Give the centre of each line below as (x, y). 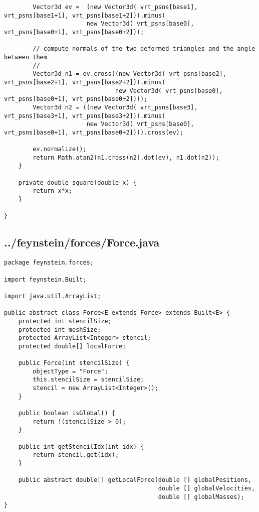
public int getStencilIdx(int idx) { (81, 446)
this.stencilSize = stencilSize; (88, 380)
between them (26, 57)
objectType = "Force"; (70, 371)
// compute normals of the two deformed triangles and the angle (144, 49)
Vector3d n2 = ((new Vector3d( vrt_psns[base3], (115, 107)
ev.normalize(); (60, 149)
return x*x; (53, 191)
